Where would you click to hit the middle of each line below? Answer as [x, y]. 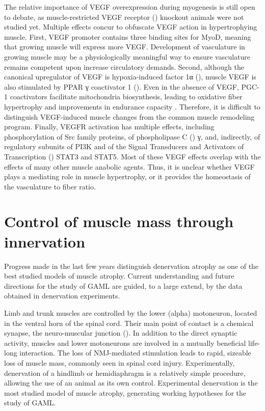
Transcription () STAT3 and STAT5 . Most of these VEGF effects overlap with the [132, 156]
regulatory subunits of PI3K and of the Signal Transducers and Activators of [124, 146]
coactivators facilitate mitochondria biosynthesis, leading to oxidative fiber [126, 97]
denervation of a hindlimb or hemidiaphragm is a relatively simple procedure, [125, 373]
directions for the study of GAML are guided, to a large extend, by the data [123, 285]
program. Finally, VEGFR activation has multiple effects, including [109, 127]
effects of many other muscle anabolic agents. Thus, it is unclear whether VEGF [129, 166]
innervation [45, 241]
